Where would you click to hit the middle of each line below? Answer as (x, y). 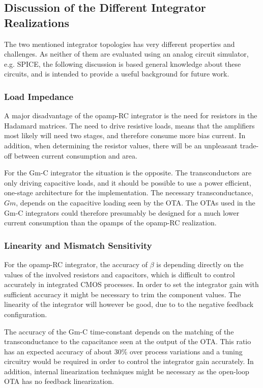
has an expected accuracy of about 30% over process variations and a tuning (123, 351)
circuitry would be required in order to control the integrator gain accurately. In (129, 361)
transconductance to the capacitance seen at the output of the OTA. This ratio (128, 341)
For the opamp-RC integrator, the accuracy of (76, 264)
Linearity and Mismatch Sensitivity (78, 245)
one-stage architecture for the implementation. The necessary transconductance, (129, 192)
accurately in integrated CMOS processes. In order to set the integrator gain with (131, 284)
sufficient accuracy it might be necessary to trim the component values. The (123, 294)
